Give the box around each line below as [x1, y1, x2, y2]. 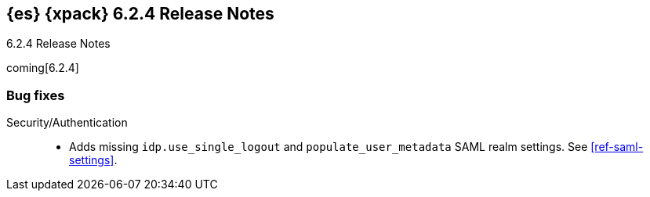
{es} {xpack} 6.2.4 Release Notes [6, 4, 274, 23]
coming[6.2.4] [6, 61, 79, 75]
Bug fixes [6, 87, 65, 103]
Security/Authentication [6, 116, 128, 130]
